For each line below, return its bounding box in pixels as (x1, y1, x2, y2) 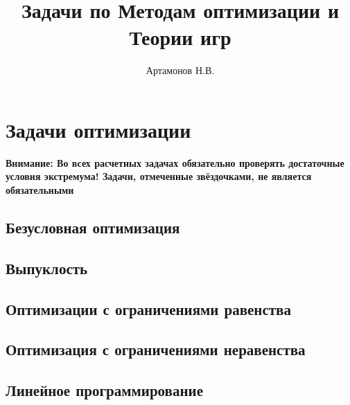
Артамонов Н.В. (146, 63, 215, 78)
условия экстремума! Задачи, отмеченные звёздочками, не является (6, 169, 312, 183)
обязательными (6, 183, 74, 197)
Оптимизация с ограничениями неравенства (6, 339, 306, 360)
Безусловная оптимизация (6, 217, 180, 238)
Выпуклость (6, 257, 88, 278)
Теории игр (129, 23, 231, 51)
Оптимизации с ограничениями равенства (6, 298, 291, 319)
